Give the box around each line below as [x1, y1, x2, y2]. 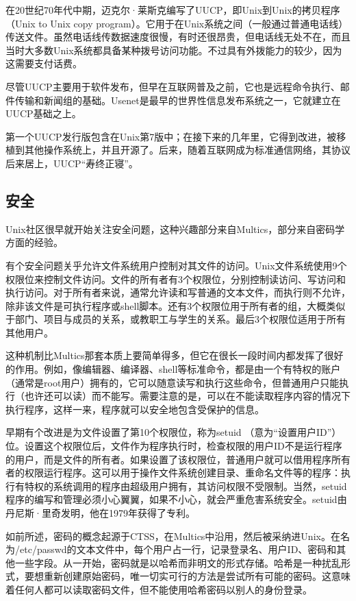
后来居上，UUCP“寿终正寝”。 [5, 156, 138, 170]
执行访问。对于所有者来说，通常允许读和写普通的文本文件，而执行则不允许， [5, 285, 351, 299]
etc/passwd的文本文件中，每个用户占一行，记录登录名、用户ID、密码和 [19, 542, 337, 556]
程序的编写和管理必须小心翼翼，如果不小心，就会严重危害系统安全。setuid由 [5, 492, 347, 506]
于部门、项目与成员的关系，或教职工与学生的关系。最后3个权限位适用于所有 [5, 312, 346, 326]
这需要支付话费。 [5, 56, 82, 71]
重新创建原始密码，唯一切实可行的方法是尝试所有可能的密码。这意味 [43, 569, 351, 583]
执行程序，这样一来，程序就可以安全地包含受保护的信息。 [5, 402, 264, 416]
